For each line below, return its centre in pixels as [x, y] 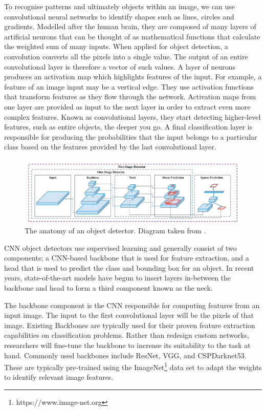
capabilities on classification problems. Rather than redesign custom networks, [127, 335]
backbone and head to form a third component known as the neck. [108, 287]
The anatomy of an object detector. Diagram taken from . [115, 230]
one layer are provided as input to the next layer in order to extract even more [127, 106]
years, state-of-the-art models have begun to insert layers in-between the [118, 278]
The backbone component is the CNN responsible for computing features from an [132, 305]
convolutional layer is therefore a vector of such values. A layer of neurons [120, 66]
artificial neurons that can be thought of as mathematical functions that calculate [132, 36]
